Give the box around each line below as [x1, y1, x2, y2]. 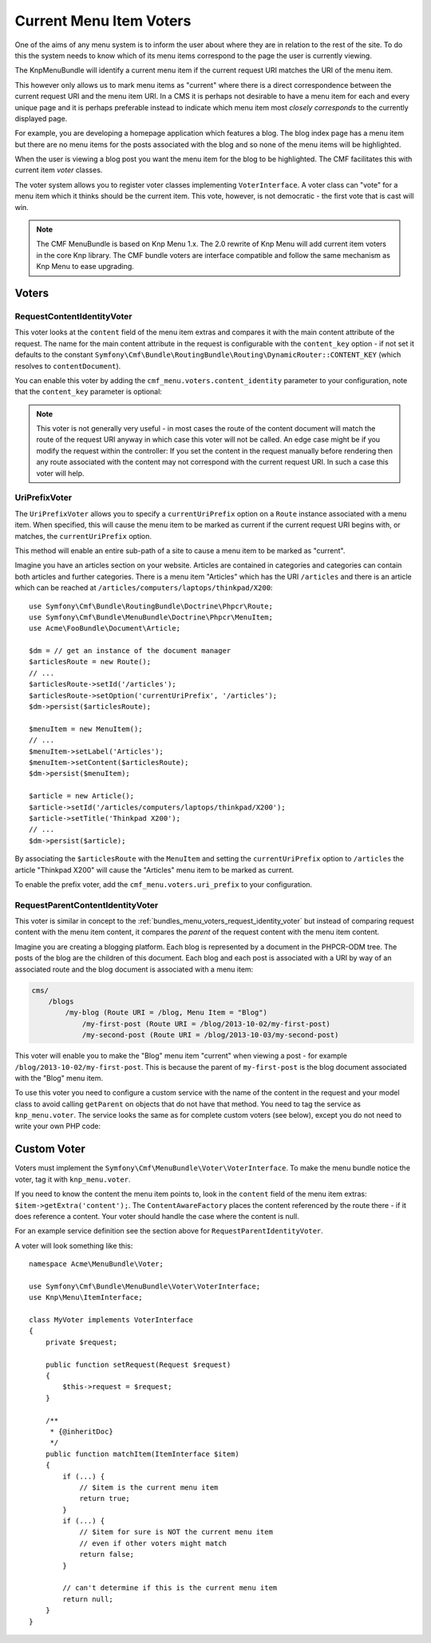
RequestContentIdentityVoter [14, 311, 132, 322]
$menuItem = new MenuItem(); [29, 724, 143, 734]
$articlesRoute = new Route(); [29, 657, 152, 667]
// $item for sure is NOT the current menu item [79, 1527, 273, 1537]
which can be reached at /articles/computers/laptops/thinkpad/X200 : [14, 583, 273, 592]
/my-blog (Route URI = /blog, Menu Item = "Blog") [65, 1008, 267, 1017]
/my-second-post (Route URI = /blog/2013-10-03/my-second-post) [81, 1031, 339, 1039]
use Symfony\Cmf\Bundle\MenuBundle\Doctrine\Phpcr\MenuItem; [29, 612, 273, 622]
